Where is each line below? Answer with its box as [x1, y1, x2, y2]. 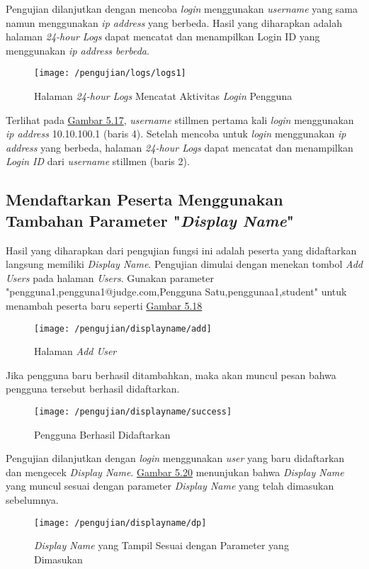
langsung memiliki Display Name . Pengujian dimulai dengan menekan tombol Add [6, 257, 363, 271]
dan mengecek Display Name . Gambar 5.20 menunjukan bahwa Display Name [6, 464, 344, 479]
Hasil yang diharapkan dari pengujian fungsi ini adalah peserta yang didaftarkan [6, 242, 357, 257]
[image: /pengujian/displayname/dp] [34, 517, 207, 528]
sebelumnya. [6, 492, 59, 507]
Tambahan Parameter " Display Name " [6, 209, 294, 231]
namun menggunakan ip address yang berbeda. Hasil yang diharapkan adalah [6, 15, 343, 30]
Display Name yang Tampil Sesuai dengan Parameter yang [34, 538, 289, 553]
